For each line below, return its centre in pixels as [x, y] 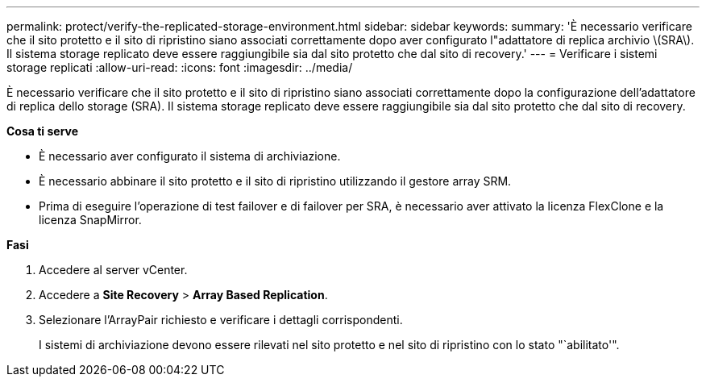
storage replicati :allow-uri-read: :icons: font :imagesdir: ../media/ [180, 67]
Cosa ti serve [43, 131]
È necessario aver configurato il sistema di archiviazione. [190, 156]
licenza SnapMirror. [90, 220]
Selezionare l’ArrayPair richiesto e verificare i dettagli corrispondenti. [221, 320]
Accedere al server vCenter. [113, 270]
